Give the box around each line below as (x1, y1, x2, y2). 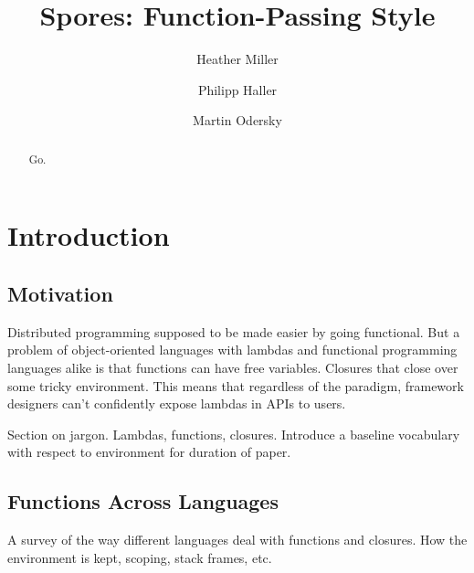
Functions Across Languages (7, 487, 279, 515)
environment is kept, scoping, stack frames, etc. (7, 547, 272, 567)
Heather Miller (196, 49, 279, 69)
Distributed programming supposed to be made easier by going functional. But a (7, 322, 460, 341)
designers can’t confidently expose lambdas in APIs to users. (7, 394, 346, 413)
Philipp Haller (197, 80, 278, 99)
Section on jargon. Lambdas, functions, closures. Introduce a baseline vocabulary (7, 424, 460, 443)
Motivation (7, 279, 113, 307)
